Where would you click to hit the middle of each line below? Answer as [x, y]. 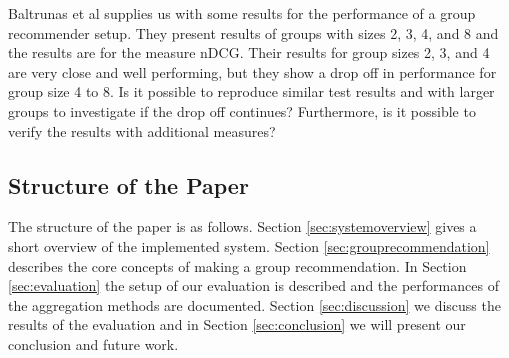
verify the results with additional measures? [142, 130]
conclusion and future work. [93, 343]
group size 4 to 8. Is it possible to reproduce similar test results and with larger [251, 91]
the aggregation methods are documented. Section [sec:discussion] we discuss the [254, 304]
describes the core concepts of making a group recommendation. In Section [237, 265]
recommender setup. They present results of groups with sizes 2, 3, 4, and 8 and [253, 32]
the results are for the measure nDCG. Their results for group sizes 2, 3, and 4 [249, 52]
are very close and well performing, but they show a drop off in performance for [252, 71]
